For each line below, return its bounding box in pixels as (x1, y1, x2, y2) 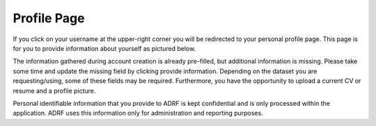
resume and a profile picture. (13, 86, 96, 95)
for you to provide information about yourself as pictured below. (13, 44, 196, 52)
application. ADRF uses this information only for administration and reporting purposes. (13, 109, 264, 118)
